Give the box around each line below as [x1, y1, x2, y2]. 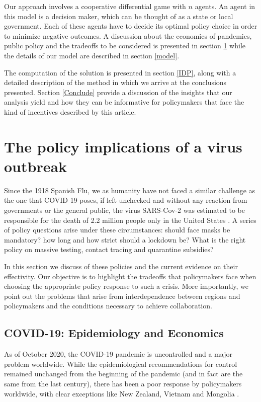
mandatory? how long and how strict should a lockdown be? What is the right [4, 234, 246, 245]
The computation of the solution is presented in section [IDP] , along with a [4, 67, 236, 77]
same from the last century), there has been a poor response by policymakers [4, 378, 242, 388]
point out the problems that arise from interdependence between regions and [4, 290, 240, 301]
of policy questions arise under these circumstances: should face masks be [4, 224, 230, 235]
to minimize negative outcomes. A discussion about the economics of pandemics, [4, 30, 252, 41]
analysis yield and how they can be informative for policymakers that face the [4, 97, 244, 107]
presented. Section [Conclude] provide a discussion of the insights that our [4, 87, 232, 97]
